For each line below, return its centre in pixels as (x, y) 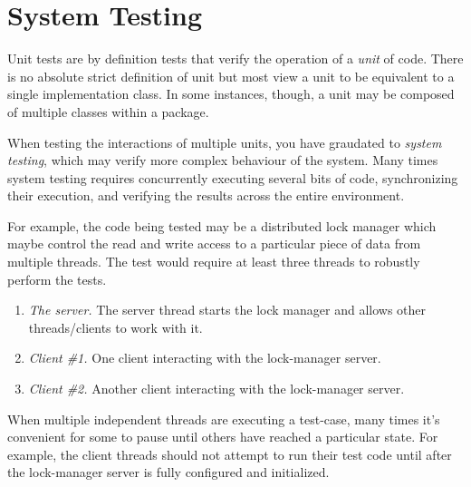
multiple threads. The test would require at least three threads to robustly (214, 262)
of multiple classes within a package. (108, 111)
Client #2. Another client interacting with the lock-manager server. (216, 389)
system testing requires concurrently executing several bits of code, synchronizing (233, 177)
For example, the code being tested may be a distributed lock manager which (222, 225)
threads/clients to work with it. (115, 327)
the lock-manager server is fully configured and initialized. (168, 472)
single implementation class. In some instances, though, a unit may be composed (231, 94)
